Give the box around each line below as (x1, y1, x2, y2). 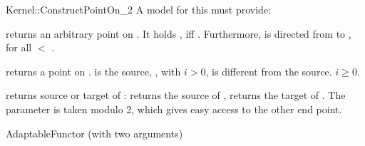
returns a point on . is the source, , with (6, 63, 181, 78)
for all (6, 40, 32, 55)
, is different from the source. (205, 63, 332, 78)
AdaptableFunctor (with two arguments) (6, 125, 183, 140)
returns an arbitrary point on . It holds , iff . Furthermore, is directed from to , (6, 26, 351, 41)
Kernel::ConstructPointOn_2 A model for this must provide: (6, 2, 272, 16)
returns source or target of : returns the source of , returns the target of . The (6, 88, 346, 103)
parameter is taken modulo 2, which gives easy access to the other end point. (6, 101, 342, 116)
